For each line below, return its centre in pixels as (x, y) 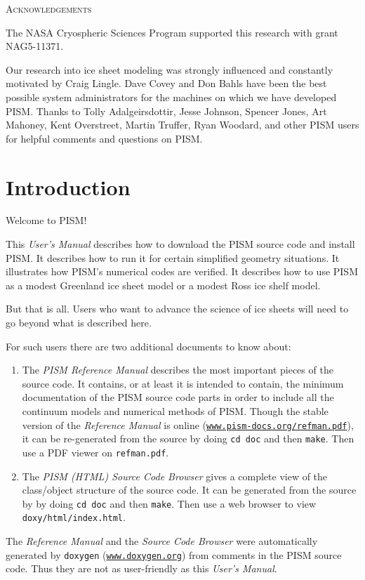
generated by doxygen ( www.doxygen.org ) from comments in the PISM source (174, 554)
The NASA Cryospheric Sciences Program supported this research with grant (172, 32)
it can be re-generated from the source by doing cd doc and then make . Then (188, 439)
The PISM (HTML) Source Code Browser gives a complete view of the (175, 476)
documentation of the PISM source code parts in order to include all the (178, 397)
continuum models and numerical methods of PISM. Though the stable (175, 411)
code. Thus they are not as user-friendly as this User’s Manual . (141, 568)
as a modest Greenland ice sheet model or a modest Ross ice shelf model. (163, 285)
